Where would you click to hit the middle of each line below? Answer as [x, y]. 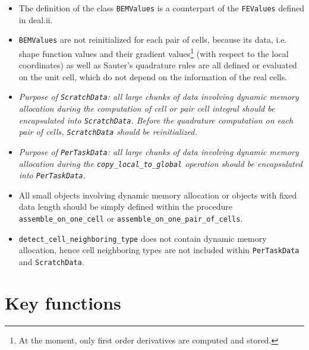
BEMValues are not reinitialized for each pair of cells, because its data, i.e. [153, 40]
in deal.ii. [36, 19]
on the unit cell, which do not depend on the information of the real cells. [153, 76]
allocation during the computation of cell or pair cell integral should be [147, 108]
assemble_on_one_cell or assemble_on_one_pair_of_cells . [131, 218]
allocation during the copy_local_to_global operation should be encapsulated [160, 163]
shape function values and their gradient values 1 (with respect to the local [154, 52]
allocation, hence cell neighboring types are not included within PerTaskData [159, 250]
